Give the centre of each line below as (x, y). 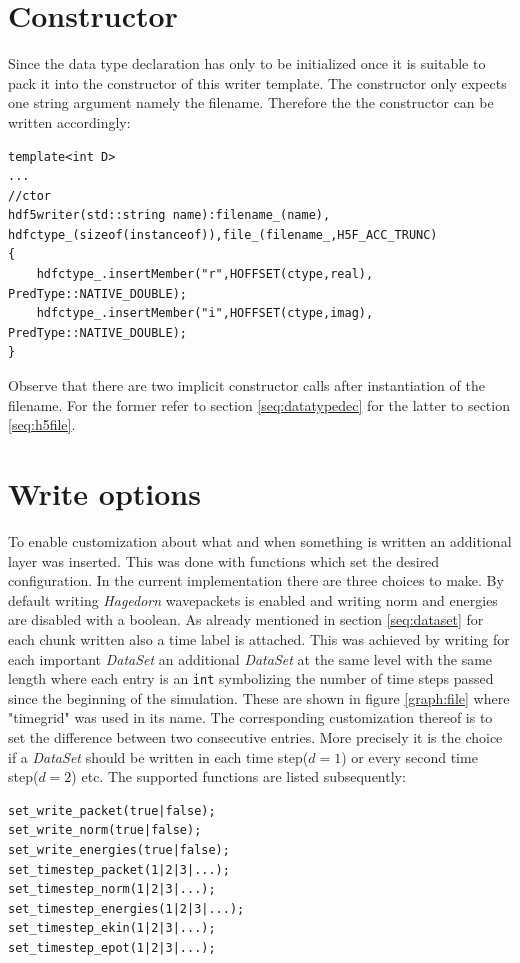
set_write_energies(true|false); (119, 849)
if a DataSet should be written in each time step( (158, 756)
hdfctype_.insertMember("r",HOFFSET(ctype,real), (205, 274)
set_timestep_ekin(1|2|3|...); (112, 928)
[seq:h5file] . (42, 424)
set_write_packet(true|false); (112, 810)
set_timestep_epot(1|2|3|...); (112, 947)
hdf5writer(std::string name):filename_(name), (169, 215)
